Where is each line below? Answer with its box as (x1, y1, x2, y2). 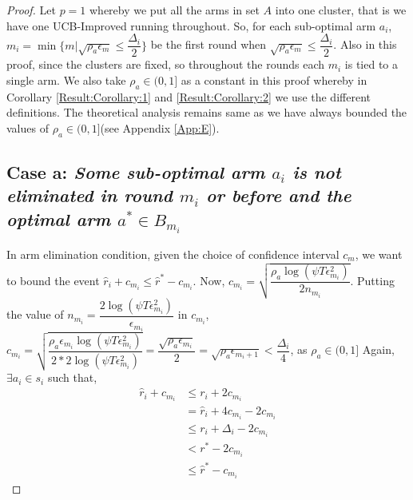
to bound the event (6, 272, 100, 288)
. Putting (350, 272, 395, 288)
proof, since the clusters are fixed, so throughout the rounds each (6, 56, 325, 73)
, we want (355, 246, 403, 263)
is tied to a (344, 56, 399, 73)
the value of (6, 306, 64, 323)
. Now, (193, 272, 225, 288)
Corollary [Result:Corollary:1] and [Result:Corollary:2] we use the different (6, 88, 371, 105)
